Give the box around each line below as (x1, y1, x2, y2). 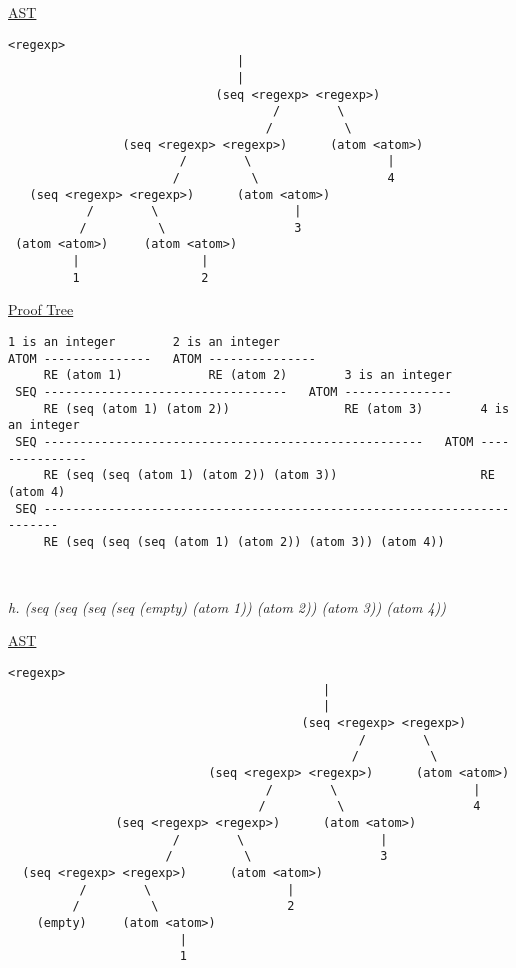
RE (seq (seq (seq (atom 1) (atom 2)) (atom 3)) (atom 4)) (43, 534, 445, 549)
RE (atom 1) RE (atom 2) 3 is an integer (43, 368, 452, 383)
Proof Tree (8, 299, 74, 320)
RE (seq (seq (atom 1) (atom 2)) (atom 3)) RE (43, 468, 495, 483)
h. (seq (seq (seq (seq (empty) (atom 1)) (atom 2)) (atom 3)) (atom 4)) (8, 596, 446, 617)
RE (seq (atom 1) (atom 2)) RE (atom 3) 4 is (43, 401, 510, 416)
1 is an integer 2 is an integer (8, 335, 281, 350)
